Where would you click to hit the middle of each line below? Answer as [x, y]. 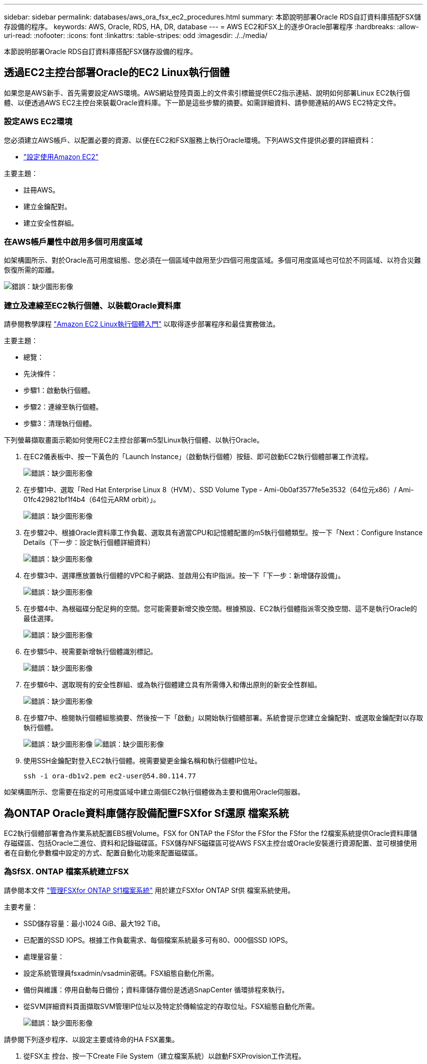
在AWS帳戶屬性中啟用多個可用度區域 [73, 242]
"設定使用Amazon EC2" [61, 156]
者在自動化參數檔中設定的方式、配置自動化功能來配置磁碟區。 [103, 852]
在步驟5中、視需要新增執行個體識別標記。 [90, 652]
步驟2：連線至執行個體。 [63, 407]
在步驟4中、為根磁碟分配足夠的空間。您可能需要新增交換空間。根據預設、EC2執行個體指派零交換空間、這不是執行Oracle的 [220, 609]
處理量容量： [44, 956]
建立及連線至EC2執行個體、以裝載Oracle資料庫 [92, 305]
